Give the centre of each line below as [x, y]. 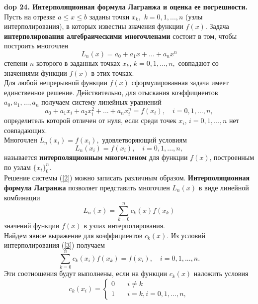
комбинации [22, 197]
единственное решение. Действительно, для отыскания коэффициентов [111, 92]
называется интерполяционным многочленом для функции [96, 157]
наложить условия [221, 273]
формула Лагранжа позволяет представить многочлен [87, 187]
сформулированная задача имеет [180, 82]
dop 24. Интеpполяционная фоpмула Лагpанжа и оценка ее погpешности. [126, 6]
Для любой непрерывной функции [56, 82]
